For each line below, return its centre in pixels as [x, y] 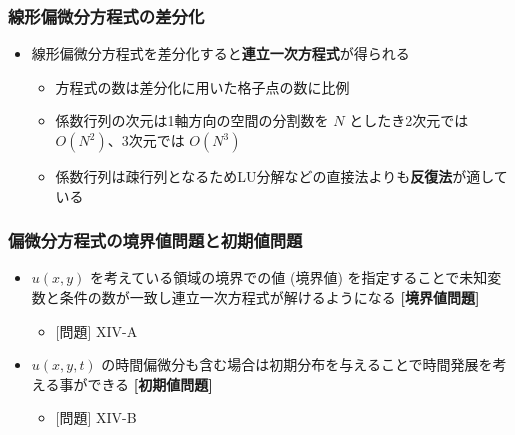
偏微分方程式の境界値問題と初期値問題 [155, 240]
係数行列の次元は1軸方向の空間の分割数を [192, 120]
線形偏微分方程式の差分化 [106, 15]
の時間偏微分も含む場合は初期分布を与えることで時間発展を [297, 364]
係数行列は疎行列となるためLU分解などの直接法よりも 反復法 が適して [281, 176]
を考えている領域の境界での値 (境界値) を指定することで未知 [289, 277]
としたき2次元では [409, 120]
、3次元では [146, 140]
